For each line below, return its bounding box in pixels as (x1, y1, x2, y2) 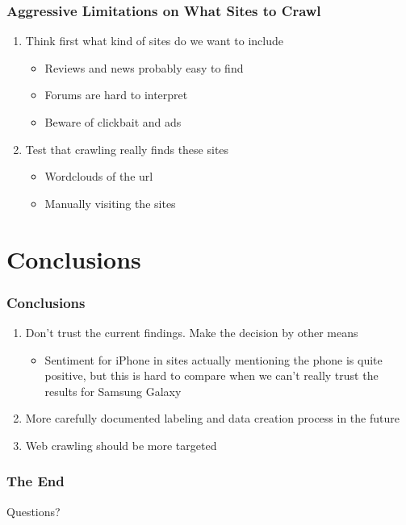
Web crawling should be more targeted (25, 436, 217, 453)
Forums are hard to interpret (44, 86, 188, 103)
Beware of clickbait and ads (44, 114, 182, 130)
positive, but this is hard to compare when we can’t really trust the (44, 367, 379, 384)
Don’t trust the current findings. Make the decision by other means (25, 323, 358, 340)
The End (6, 471, 65, 491)
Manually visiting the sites (44, 194, 176, 211)
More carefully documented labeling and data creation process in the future (25, 410, 400, 427)
